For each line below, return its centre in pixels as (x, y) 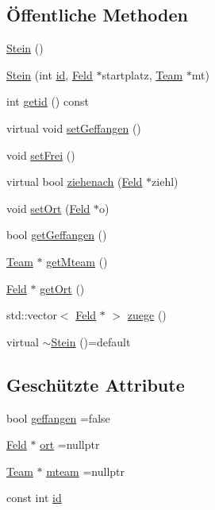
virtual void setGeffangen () (74, 127)
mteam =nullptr (86, 471)
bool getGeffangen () (57, 235)
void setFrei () (41, 155)
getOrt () (62, 288)
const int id (34, 498)
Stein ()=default (91, 341)
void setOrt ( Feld (48, 208)
